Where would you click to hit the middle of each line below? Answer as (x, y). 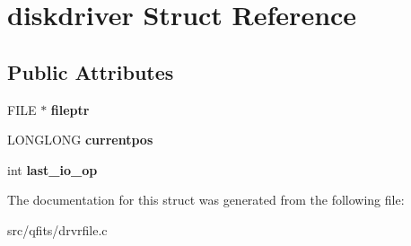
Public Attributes (91, 71)
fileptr (70, 109)
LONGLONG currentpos (80, 140)
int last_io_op (52, 169)
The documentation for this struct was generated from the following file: (206, 200)
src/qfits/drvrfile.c (57, 229)
